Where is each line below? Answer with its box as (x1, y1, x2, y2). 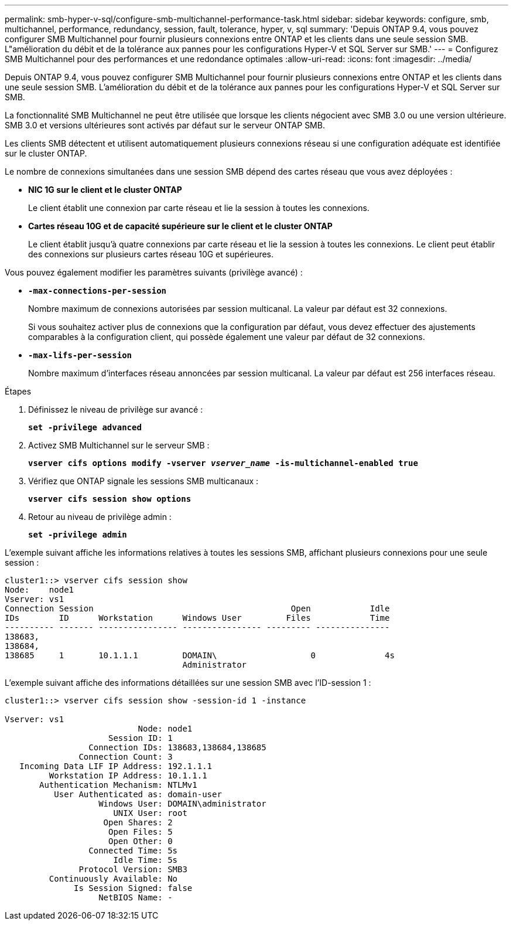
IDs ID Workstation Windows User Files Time (5, 613, 390, 623)
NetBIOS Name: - (98, 893, 173, 902)
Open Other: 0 (108, 836, 173, 846)
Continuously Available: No (49, 874, 178, 883)
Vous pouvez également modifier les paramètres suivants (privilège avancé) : (5, 267, 303, 277)
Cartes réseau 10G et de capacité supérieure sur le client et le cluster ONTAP (28, 221, 333, 231)
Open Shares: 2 (103, 818, 173, 827)
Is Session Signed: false (74, 883, 193, 893)
